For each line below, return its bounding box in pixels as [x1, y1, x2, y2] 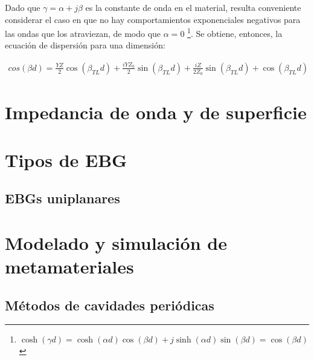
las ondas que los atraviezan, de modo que [5, 27, 161, 39]
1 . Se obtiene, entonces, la [187, 25, 283, 39]
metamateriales [5, 254, 134, 278]
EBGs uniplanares [5, 189, 120, 208]
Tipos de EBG [5, 147, 127, 172]
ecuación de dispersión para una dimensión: [5, 39, 165, 51]
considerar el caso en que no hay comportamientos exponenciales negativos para [5, 13, 301, 25]
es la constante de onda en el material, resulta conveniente [85, 1, 301, 13]
